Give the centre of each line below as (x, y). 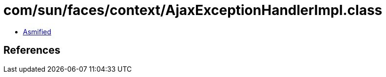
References (32, 50)
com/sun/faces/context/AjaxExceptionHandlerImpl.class (193, 10)
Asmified (37, 31)
